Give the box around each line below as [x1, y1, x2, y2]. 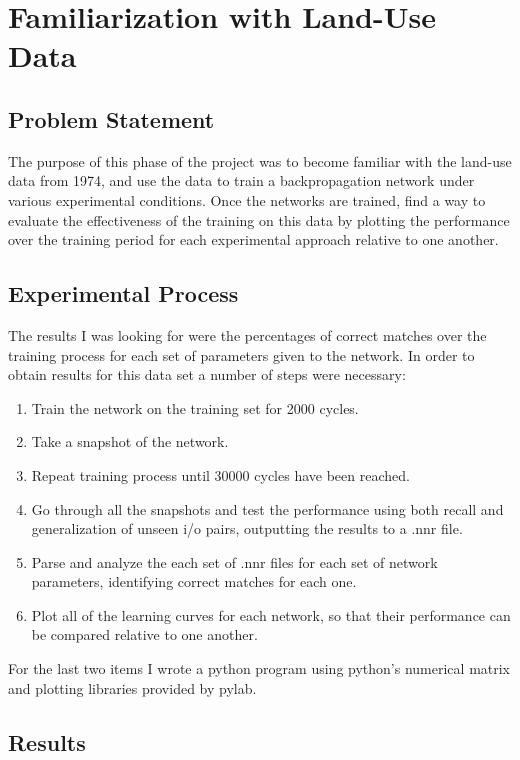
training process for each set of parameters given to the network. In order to [8, 344, 475, 365]
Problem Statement [8, 103, 215, 134]
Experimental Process [8, 278, 239, 309]
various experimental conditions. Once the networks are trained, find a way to [8, 189, 486, 210]
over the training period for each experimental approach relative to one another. [8, 229, 499, 250]
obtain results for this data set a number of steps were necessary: [8, 364, 406, 385]
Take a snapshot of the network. [31, 431, 229, 452]
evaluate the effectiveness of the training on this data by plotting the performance [8, 209, 510, 230]
